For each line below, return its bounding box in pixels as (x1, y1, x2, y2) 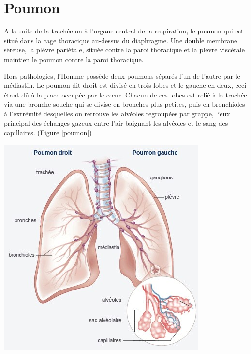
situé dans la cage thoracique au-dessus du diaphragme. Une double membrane (4, 35, 237, 45)
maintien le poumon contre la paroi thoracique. (4, 54, 144, 64)
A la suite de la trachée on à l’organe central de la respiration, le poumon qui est (4, 26, 244, 36)
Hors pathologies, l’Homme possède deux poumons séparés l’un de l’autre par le (4, 70, 240, 80)
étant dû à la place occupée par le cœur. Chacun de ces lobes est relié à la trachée (4, 89, 247, 99)
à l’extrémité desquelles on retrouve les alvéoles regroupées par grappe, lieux (4, 108, 230, 118)
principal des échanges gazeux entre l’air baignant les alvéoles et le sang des (4, 118, 228, 128)
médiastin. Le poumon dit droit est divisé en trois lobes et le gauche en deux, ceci (4, 80, 247, 90)
